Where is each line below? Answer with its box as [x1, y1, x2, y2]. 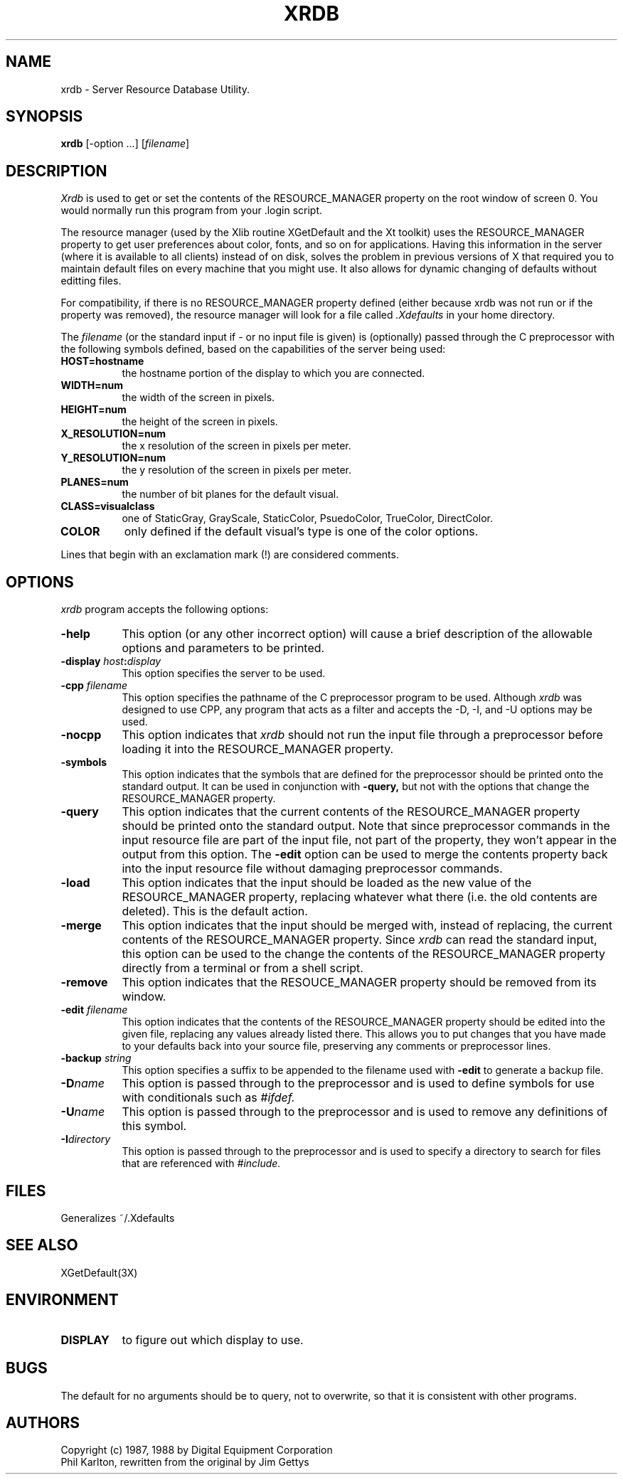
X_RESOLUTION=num [60, 427, 166, 440]
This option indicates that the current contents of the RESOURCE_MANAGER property [122, 804, 580, 819]
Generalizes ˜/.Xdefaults [60, 1211, 175, 1224]
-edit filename [60, 1003, 128, 1016]
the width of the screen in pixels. [122, 391, 275, 404]
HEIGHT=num [60, 403, 127, 416]
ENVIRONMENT [6, 1291, 119, 1309]
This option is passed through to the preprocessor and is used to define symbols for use [122, 1076, 595, 1091]
